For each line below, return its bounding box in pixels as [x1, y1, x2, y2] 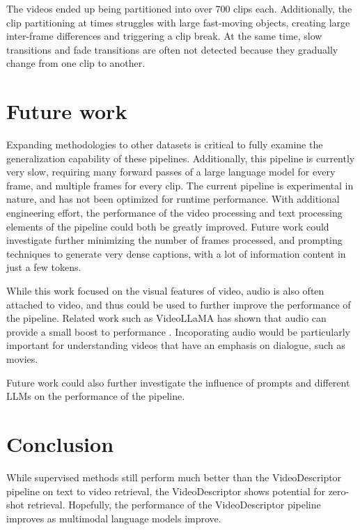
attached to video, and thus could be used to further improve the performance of [6, 297, 351, 311]
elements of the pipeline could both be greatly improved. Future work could [6, 219, 329, 233]
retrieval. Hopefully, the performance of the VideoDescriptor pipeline [27, 497, 321, 512]
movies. [6, 352, 38, 366]
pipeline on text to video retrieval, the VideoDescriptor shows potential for [6, 483, 325, 498]
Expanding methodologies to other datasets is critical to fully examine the [6, 137, 323, 152]
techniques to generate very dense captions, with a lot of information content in [6, 246, 346, 260]
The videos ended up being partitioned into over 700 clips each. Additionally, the [6, 1, 352, 15]
